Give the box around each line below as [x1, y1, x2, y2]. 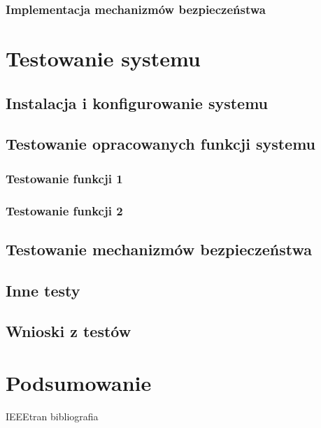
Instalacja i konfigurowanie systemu [6, 92, 269, 113]
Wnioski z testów [6, 320, 131, 342]
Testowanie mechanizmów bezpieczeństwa [6, 238, 312, 259]
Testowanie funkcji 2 [6, 201, 123, 219]
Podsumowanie [6, 369, 152, 397]
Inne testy [6, 279, 80, 301]
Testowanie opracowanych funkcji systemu [6, 133, 316, 155]
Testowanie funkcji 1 [6, 169, 123, 187]
